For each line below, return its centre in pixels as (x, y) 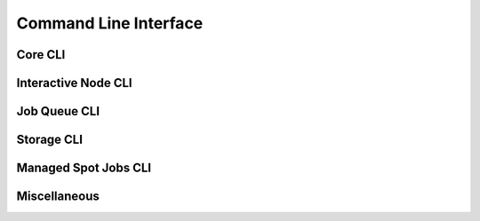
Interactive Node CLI (74, 83)
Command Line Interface (110, 23)
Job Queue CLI (58, 111)
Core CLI (41, 55)
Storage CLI (50, 140)
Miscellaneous (58, 197)
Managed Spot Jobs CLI (84, 168)
